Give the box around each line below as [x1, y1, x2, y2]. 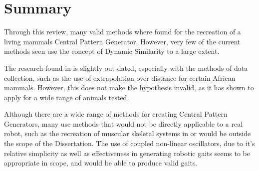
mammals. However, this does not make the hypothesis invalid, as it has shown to [4, 82, 254, 93]
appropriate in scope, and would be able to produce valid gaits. [4, 158, 198, 168]
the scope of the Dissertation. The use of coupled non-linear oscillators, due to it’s [4, 138, 255, 149]
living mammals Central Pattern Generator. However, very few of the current [4, 36, 241, 46]
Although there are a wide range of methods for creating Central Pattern [4, 109, 228, 119]
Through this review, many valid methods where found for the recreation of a [4, 26, 241, 37]
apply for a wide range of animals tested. [4, 92, 129, 102]
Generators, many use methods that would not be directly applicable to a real [4, 118, 243, 129]
